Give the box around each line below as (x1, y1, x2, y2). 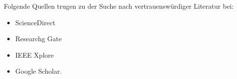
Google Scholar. (15, 66, 62, 76)
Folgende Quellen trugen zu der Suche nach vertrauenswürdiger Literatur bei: (4, 1, 234, 11)
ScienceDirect (15, 17, 56, 27)
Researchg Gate (15, 33, 62, 44)
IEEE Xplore (15, 49, 54, 60)
